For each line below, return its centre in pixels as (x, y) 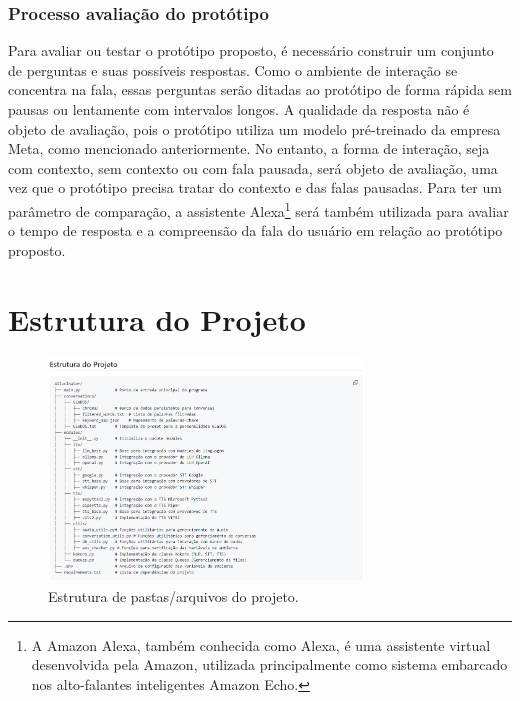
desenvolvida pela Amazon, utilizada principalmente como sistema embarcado (269, 664)
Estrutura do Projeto (157, 318)
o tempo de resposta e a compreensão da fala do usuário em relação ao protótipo (255, 230)
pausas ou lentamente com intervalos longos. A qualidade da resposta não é (239, 109)
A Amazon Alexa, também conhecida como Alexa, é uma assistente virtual (261, 644)
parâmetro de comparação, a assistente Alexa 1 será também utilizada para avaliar (258, 209)
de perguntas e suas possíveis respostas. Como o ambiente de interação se (233, 69)
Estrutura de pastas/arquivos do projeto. (173, 595)
